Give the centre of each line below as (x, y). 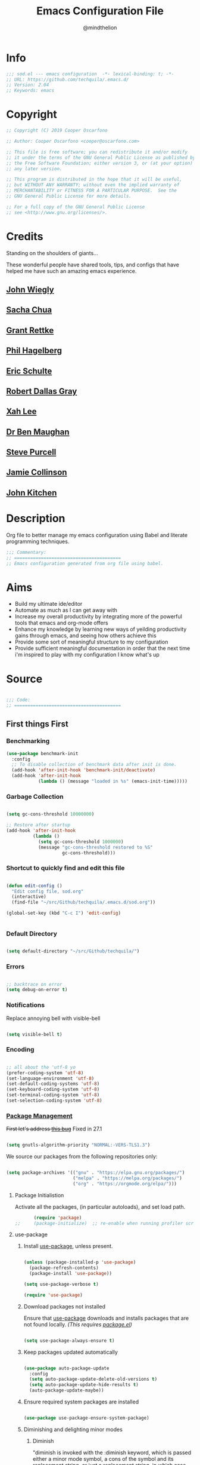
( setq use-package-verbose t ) (61, 1285)
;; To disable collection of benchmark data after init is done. (94, 765)
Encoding (20, 1050)
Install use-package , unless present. (68, 1246)
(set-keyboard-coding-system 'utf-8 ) (53, 1089)
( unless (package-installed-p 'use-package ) (80, 1262)
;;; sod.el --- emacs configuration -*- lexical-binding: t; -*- (90, 74)
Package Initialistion (39, 1195)
